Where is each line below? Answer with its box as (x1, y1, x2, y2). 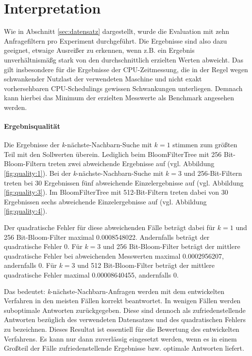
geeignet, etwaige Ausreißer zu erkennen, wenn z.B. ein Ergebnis (4, 45, 195, 55)
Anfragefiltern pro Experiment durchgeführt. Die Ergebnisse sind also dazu (4, 35, 227, 46)
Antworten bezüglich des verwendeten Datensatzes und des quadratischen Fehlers (4, 314, 246, 325)
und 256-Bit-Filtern (184, 168, 242, 178)
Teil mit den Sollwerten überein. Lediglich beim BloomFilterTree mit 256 (4, 149, 222, 159)
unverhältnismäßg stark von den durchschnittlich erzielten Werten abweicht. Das (4, 54, 244, 64)
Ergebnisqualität (4, 121, 60, 131)
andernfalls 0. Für (4, 260, 57, 270)
